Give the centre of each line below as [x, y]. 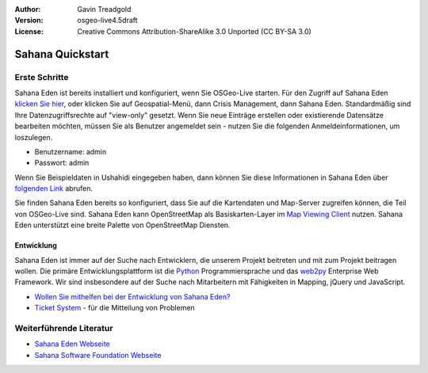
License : [29, 31]
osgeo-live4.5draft [107, 21]
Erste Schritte [42, 77]
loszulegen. [34, 137]
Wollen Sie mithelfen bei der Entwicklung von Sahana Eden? [132, 296]
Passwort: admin [62, 163]
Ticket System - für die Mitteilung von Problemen [115, 308]
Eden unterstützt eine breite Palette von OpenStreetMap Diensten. [122, 225]
